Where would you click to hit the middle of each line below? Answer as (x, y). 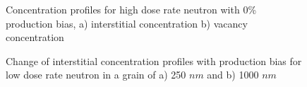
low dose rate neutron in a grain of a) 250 (96, 75)
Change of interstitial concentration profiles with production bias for (154, 60)
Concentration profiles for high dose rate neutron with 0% (131, 9)
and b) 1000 (233, 75)
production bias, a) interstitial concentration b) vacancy (127, 23)
